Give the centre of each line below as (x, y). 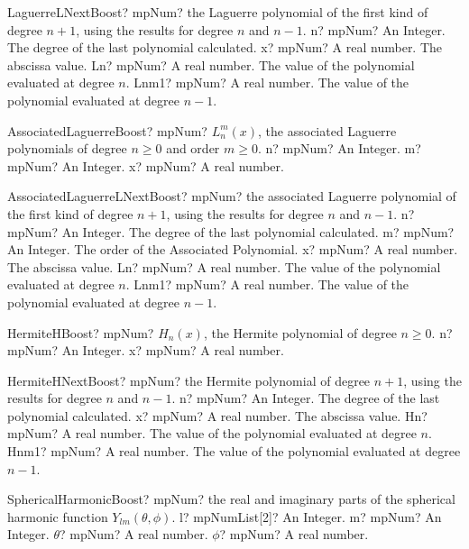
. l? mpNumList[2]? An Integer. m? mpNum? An (307, 516)
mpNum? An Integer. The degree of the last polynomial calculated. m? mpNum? (231, 231)
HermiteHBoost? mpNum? (81, 332)
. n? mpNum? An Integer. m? (339, 148)
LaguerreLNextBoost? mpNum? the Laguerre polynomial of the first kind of (218, 12)
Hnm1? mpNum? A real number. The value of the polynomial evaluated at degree (234, 451)
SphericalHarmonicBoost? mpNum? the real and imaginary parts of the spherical (231, 499)
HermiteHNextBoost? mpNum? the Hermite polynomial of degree (189, 380)
